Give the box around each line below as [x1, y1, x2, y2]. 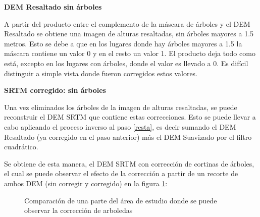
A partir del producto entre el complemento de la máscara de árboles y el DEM [4, 18, 250, 29]
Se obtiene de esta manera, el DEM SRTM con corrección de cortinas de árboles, [4, 158, 254, 169]
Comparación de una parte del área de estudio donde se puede [24, 195, 217, 205]
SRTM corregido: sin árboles [4, 85, 106, 95]
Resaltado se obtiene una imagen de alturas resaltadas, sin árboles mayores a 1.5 [4, 28, 254, 39]
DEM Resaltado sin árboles [4, 2, 102, 12]
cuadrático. [4, 141, 38, 152]
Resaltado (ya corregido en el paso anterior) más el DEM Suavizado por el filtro [4, 131, 252, 142]
